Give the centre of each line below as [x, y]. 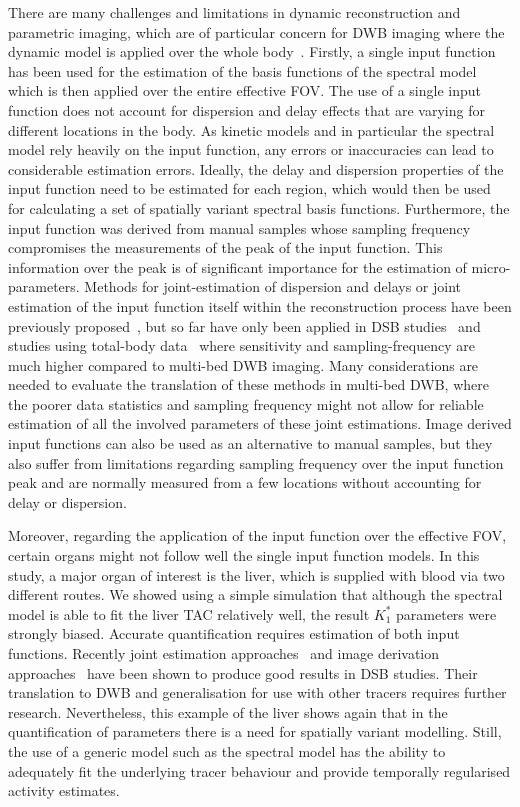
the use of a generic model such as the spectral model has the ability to [227, 750]
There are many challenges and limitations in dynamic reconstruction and [234, 12]
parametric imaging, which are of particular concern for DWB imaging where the [256, 31]
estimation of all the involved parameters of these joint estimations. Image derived [260, 423]
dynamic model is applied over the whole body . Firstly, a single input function [252, 51]
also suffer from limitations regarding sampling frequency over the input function [256, 462]
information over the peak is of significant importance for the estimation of [237, 266]
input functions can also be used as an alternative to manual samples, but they [250, 443]
